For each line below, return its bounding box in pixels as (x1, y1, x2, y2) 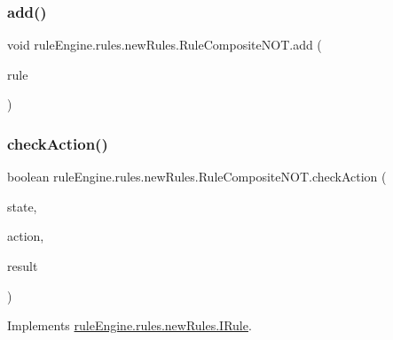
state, (7, 197, 37, 215)
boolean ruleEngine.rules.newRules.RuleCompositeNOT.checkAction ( (7, 167, 387, 186)
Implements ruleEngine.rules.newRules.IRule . (7, 316, 252, 335)
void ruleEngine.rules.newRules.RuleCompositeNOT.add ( (7, 35, 322, 54)
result (7, 257, 38, 274)
